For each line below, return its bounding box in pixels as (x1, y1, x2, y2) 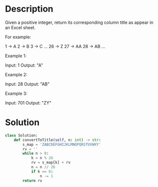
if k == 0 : (31, 169, 53, 174)
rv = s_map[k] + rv (31, 160, 70, 165)
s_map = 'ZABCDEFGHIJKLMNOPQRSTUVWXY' (22, 142, 101, 147)
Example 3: (5, 90, 28, 96)
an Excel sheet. (5, 24, 35, 30)
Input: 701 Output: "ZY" (5, 100, 52, 105)
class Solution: (5, 133, 38, 138)
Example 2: (5, 71, 28, 77)
